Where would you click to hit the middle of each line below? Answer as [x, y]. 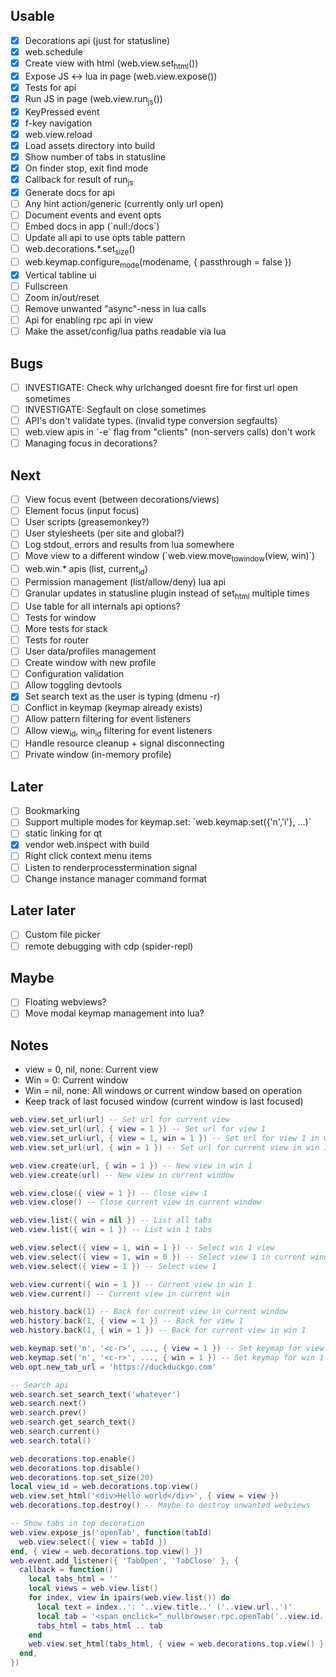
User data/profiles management [90, 651]
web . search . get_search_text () [73, 1422]
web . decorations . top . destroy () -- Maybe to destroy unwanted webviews [160, 1505]
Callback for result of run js [79, 181]
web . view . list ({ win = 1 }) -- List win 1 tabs [111, 1230]
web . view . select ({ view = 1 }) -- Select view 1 [113, 1266]
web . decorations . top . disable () [75, 1468]
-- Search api [40, 1385]
